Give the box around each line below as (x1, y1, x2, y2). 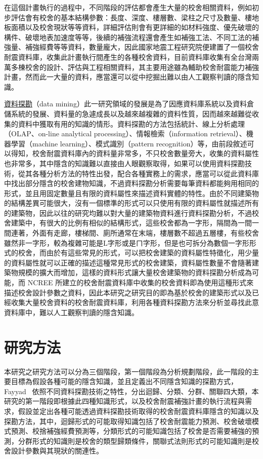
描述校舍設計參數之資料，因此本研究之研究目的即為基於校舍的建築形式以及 (4, 287, 252, 297)
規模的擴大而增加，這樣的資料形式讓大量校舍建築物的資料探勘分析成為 (18, 267, 252, 278)
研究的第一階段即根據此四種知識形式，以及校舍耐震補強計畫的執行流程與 (4, 396, 245, 406)
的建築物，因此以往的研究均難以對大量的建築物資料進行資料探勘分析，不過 (4, 207, 252, 218)
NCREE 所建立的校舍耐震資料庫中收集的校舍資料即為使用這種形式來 (27, 277, 254, 288)
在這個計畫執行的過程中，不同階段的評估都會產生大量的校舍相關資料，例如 (4, 2, 252, 12)
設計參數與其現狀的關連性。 (11, 445, 103, 456)
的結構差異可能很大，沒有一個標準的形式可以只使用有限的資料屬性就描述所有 (4, 198, 259, 208)
